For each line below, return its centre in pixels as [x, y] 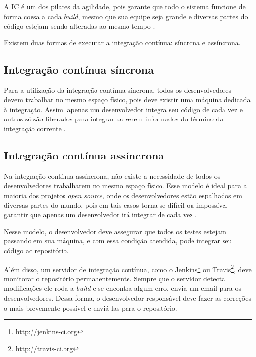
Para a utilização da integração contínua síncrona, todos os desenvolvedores [118, 90]
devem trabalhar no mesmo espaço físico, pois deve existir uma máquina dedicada [127, 99]
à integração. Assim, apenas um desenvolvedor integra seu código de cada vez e [123, 109]
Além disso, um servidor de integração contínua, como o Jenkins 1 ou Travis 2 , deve [128, 268]
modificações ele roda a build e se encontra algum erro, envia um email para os [123, 288]
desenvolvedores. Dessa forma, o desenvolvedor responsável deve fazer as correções [128, 297]
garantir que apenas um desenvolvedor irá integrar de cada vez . [100, 215]
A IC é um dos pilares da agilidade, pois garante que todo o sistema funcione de [125, 6]
